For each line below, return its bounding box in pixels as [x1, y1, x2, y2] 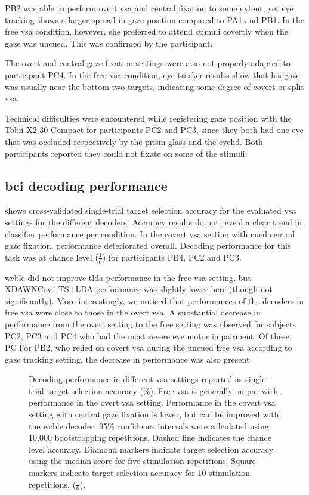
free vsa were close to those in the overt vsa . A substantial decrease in [5, 306, 261, 318]
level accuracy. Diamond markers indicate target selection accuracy [29, 443, 274, 455]
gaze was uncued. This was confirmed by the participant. [5, 36, 213, 49]
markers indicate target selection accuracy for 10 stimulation [29, 466, 251, 479]
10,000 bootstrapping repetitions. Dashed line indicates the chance [29, 431, 271, 444]
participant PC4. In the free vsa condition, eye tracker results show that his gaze [5, 68, 300, 81]
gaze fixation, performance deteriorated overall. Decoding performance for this [5, 239, 291, 252]
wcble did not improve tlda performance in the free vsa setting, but [5, 271, 251, 283]
